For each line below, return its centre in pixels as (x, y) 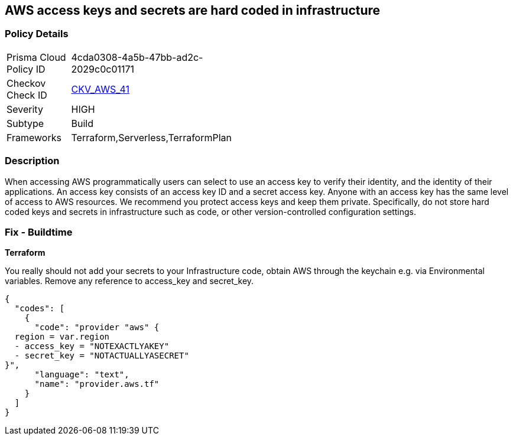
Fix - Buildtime (39, 232)
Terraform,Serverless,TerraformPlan (151, 137)
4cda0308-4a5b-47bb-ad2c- (137, 57)
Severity (25, 109)
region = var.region (62, 337)
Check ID (27, 95)
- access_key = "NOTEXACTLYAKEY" (92, 346)
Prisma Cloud (36, 57)
